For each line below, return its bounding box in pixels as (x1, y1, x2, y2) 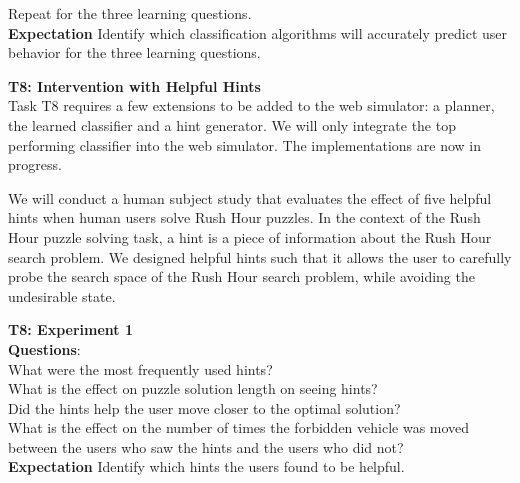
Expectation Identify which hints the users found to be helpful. (8, 456, 405, 477)
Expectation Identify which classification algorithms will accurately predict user (8, 22, 508, 43)
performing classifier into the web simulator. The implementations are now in (8, 134, 481, 155)
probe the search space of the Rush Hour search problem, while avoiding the (8, 266, 475, 287)
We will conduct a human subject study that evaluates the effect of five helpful (8, 187, 492, 208)
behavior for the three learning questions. (8, 42, 261, 63)
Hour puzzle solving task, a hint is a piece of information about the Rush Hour (8, 226, 492, 247)
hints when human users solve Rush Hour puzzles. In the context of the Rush (8, 207, 481, 228)
